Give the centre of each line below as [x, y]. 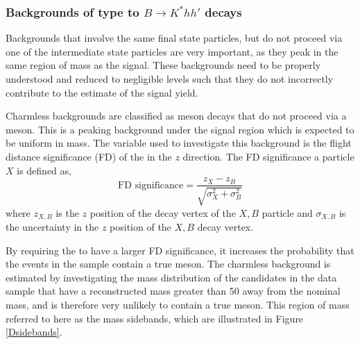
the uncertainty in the [52, 227]
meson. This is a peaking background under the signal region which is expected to [180, 129]
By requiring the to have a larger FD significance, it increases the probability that [180, 250]
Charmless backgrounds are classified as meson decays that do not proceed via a [176, 116]
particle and [287, 212]
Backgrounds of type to [72, 11]
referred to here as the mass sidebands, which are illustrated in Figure [155, 318]
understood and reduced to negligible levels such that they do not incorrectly [170, 79]
